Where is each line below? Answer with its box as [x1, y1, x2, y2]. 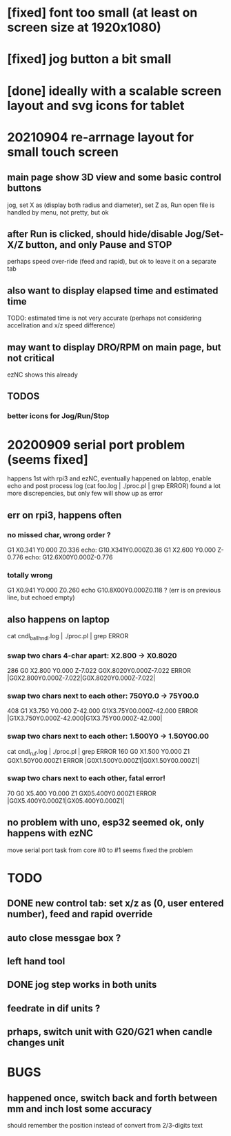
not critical [7, 352, 55, 364]
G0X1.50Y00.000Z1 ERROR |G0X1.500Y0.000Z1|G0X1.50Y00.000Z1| [7, 756, 200, 764]
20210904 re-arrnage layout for [7, 129, 194, 145]
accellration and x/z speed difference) [7, 321, 116, 330]
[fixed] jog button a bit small [7, 51, 172, 67]
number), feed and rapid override [7, 908, 153, 920]
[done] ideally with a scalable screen [7, 83, 222, 98]
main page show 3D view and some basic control [7, 172, 222, 183]
